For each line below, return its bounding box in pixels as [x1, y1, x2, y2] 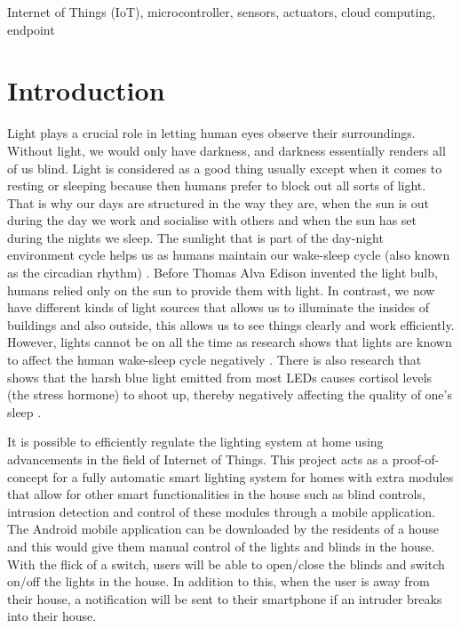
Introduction [7, 72, 165, 109]
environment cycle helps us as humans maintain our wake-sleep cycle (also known [7, 246, 450, 264]
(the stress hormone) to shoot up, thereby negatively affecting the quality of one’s [7, 385, 452, 404]
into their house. [7, 607, 97, 625]
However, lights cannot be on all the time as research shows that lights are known [7, 333, 452, 351]
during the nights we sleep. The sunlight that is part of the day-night [7, 228, 384, 246]
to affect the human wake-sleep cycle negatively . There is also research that [7, 350, 422, 369]
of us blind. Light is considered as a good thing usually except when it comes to [7, 158, 442, 177]
